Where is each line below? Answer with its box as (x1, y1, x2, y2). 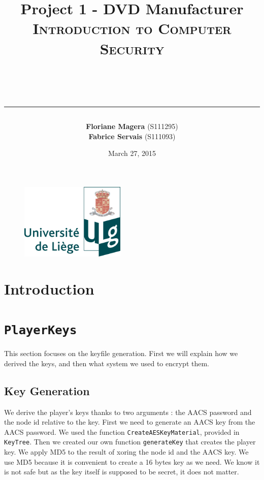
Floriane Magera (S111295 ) (86, 120, 178, 131)
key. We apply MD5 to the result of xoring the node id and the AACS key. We (4, 446, 249, 457)
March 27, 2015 (108, 148, 156, 158)
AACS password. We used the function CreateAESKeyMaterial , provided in (4, 426, 240, 437)
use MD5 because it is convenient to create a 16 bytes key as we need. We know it (4, 456, 260, 467)
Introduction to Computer (32, 18, 232, 39)
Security (100, 38, 164, 58)
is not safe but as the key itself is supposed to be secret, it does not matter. (4, 466, 239, 477)
